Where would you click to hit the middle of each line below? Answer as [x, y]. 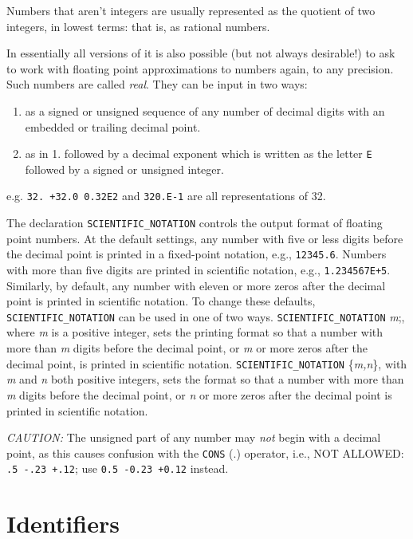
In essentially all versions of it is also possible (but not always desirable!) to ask [201, 53]
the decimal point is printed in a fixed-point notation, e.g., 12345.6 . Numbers [197, 254]
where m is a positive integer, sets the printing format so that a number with [195, 332]
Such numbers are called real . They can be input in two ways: [157, 84]
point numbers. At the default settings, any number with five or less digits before [205, 238]
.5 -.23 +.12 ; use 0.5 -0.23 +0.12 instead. [118, 468]
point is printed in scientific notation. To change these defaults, [161, 301]
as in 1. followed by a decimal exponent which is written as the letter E [199, 153]
